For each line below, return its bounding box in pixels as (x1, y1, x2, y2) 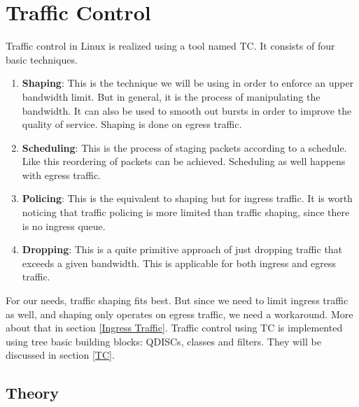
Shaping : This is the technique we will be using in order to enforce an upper (22, 76, 354, 90)
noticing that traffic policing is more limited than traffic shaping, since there (22, 205, 350, 220)
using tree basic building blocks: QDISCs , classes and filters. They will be (6, 334, 321, 348)
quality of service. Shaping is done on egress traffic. (22, 117, 242, 131)
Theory (6, 382, 59, 404)
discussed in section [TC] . (6, 348, 115, 362)
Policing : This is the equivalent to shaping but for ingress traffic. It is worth (22, 191, 353, 206)
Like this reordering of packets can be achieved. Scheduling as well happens (22, 154, 346, 169)
